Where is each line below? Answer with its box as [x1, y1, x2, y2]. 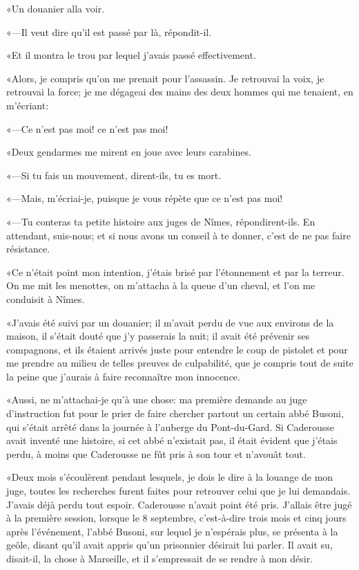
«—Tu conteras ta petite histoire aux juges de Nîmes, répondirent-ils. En [6, 214, 316, 228]
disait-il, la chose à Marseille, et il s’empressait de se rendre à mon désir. [6, 551, 313, 565]
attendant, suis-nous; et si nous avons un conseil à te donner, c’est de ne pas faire [6, 228, 351, 242]
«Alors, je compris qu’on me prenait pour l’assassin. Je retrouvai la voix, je [6, 71, 324, 85]
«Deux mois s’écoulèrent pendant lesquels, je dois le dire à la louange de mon [6, 470, 333, 484]
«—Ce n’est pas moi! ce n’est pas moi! [6, 121, 168, 136]
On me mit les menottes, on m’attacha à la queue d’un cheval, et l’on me [6, 278, 316, 293]
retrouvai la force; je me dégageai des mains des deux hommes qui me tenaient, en [6, 84, 353, 99]
